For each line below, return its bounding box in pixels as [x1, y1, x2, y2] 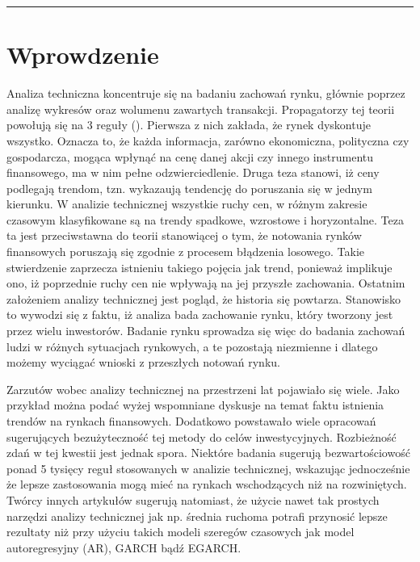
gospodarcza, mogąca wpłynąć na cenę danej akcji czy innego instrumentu [6, 148, 374, 165]
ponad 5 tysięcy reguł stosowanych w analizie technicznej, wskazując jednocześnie [6, 459, 410, 476]
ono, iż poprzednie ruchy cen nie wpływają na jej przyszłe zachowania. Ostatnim [6, 275, 405, 291]
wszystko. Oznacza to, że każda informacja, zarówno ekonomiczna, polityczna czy [6, 132, 409, 149]
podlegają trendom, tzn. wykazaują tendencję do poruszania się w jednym [6, 179, 372, 196]
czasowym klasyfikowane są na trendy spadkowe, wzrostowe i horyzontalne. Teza [6, 211, 404, 228]
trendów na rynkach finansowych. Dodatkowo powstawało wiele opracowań [6, 413, 376, 429]
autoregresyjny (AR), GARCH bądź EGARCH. [6, 539, 241, 556]
